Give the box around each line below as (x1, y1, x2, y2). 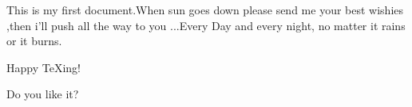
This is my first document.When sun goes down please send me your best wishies (6, 2, 404, 17)
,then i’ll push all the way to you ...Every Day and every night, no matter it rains (6, 17, 406, 33)
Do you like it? (6, 86, 79, 102)
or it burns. (6, 32, 62, 49)
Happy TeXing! (6, 59, 81, 75)
